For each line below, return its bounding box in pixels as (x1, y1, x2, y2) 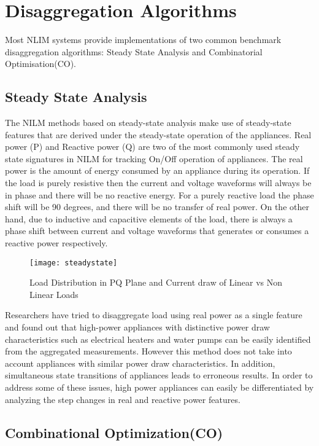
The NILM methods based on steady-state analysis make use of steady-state (5, 116, 291, 129)
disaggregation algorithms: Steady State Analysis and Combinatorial (5, 45, 263, 58)
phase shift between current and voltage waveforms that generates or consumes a (5, 224, 309, 237)
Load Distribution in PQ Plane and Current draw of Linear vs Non (29, 276, 283, 289)
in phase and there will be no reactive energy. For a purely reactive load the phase (5, 188, 314, 201)
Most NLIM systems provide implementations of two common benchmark (5, 33, 282, 46)
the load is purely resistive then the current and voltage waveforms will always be (5, 176, 312, 189)
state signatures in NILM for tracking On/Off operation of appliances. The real (5, 152, 303, 165)
